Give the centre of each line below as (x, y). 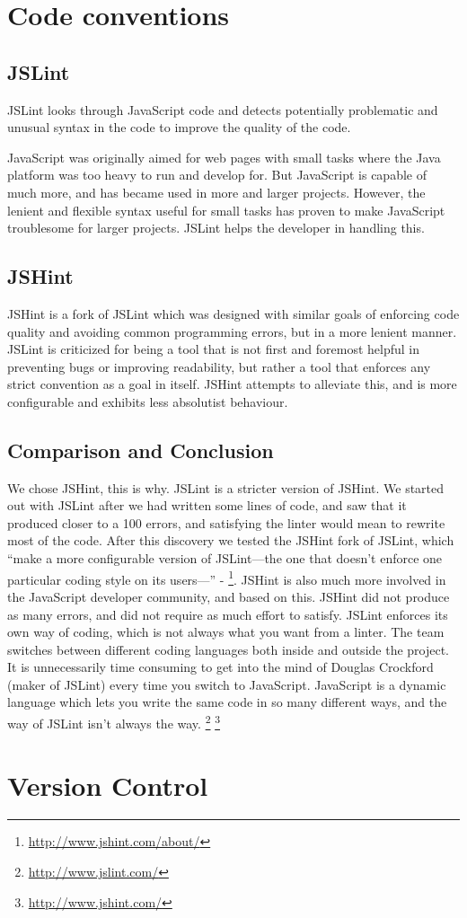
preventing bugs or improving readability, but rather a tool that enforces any (219, 366)
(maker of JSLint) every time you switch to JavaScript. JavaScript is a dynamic (227, 684)
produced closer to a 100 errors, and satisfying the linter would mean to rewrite (226, 522)
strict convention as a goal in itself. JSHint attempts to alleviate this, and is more (232, 384)
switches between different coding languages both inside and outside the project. (229, 649)
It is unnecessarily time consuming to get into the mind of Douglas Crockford (220, 667)
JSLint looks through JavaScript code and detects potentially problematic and (223, 109)
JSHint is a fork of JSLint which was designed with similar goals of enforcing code (233, 313)
